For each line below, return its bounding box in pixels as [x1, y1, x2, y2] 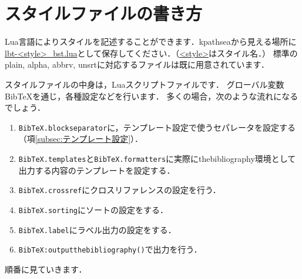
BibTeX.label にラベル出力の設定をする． [18, 223, 176, 235]
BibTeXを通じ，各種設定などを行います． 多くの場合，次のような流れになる [5, 89, 298, 102]
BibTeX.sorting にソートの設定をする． [18, 203, 169, 215]
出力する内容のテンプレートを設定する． [18, 164, 175, 176]
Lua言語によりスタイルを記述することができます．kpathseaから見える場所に [5, 35, 297, 48]
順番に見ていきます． [5, 263, 87, 275]
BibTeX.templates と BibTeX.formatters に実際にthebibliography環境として [18, 152, 296, 164]
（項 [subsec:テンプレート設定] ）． [18, 132, 143, 145]
